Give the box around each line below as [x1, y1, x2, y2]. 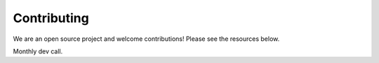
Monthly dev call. [13, 47, 63, 55]
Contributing [13, 10, 89, 26]
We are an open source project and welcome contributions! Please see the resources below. [13, 35, 280, 43]
